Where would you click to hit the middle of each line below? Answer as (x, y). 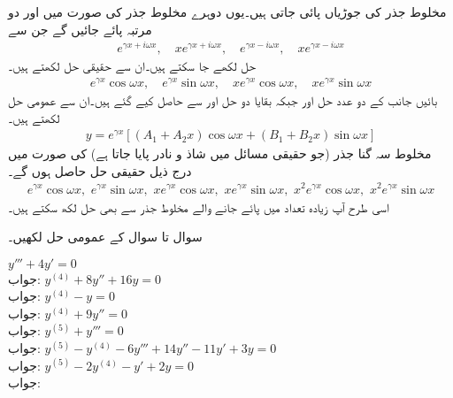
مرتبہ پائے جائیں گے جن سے (80, 29)
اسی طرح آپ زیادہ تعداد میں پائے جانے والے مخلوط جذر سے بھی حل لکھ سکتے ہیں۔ (199, 207)
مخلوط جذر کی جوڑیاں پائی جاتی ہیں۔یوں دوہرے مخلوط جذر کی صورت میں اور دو (227, 11)
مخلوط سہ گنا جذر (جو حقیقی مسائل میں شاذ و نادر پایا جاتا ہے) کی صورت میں (220, 153)
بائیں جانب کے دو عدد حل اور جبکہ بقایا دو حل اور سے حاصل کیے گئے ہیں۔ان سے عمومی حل (223, 100)
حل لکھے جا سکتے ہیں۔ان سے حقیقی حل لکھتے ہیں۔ (132, 66)
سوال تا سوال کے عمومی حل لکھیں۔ (105, 237)
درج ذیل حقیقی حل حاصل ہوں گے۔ (100, 170)
